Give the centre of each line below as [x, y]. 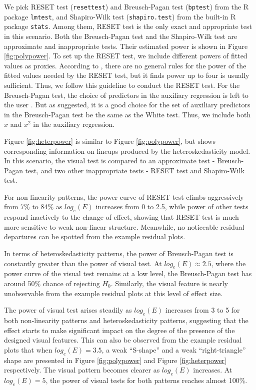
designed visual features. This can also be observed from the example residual [123, 340]
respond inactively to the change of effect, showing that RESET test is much [121, 217]
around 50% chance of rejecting [52, 283]
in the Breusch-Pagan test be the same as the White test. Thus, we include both [127, 114]
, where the [228, 263]
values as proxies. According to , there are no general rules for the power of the [125, 65]
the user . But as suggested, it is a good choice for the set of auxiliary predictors [127, 105]
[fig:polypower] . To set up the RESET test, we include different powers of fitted [126, 56]
